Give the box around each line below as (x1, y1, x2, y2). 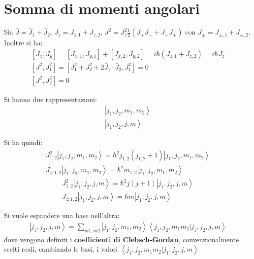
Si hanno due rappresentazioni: (4, 94, 97, 104)
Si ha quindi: (4, 137, 43, 148)
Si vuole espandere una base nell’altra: (4, 210, 120, 221)
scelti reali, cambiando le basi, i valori (4, 244, 118, 254)
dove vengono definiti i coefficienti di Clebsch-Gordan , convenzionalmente (4, 234, 239, 244)
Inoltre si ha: (4, 37, 43, 48)
